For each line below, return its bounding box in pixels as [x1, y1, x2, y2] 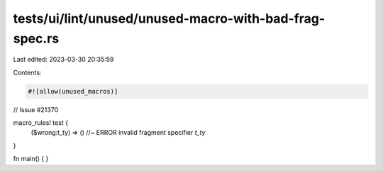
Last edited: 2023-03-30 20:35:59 [13, 55, 114, 64]
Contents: [13, 68, 42, 77]
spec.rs [13, 31, 60, 46]
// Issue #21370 [13, 105, 59, 114]
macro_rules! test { [13, 118, 69, 127]
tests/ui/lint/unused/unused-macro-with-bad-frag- [13, 11, 326, 26]
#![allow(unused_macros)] [28, 87, 118, 95]
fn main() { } [13, 155, 49, 163]
